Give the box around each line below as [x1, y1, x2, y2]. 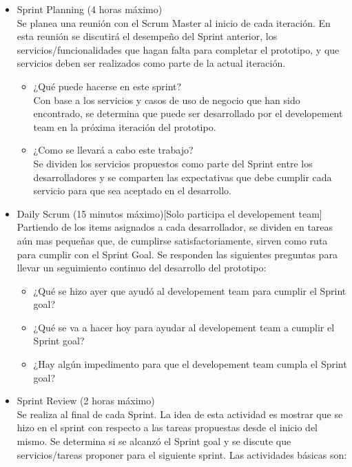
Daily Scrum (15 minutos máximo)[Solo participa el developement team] [17, 206, 322, 220]
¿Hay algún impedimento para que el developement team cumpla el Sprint [33, 357, 347, 371]
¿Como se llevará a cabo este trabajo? [33, 143, 194, 157]
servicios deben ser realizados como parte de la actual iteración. [17, 56, 286, 70]
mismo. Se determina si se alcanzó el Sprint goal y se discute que [17, 434, 291, 448]
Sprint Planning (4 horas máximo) [17, 2, 163, 16]
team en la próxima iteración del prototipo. [33, 119, 216, 134]
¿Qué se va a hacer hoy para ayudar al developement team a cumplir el [33, 320, 335, 334]
